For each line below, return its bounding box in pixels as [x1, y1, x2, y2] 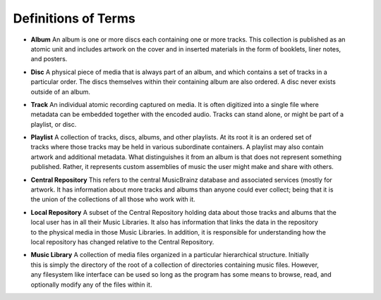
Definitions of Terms [13, 11, 135, 26]
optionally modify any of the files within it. [30, 280, 152, 289]
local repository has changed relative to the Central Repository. [30, 237, 214, 246]
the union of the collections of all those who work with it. [30, 195, 195, 204]
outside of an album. [30, 87, 91, 96]
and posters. [30, 55, 68, 63]
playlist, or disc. [30, 120, 77, 128]
